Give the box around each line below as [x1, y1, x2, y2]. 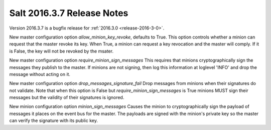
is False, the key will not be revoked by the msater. [9, 48, 114, 54]
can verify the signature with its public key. [9, 117, 98, 123]
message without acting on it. [9, 71, 70, 77]
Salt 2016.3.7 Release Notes [9, 7, 128, 18]
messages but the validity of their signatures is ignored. [9, 94, 124, 100]
